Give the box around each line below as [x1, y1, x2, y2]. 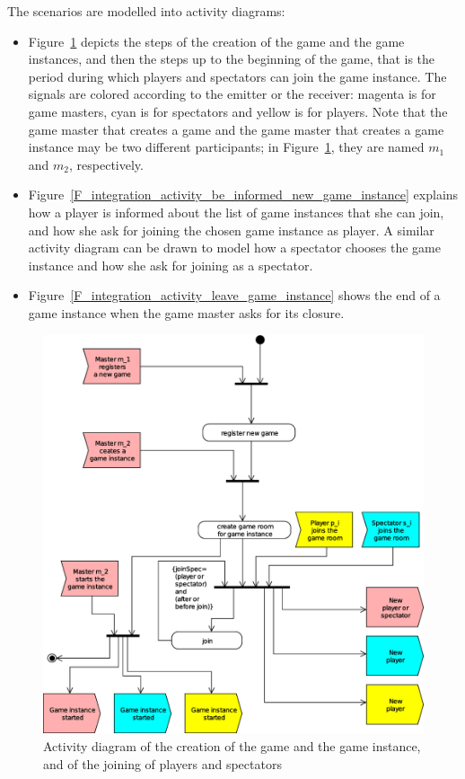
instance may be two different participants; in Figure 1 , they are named [28, 137, 425, 156]
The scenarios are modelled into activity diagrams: [7, 2, 285, 20]
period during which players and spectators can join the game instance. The [28, 66, 447, 85]
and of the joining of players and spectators [43, 754, 282, 773]
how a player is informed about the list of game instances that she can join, [28, 202, 444, 221]
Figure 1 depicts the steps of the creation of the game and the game [28, 31, 405, 50]
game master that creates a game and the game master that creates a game [28, 120, 444, 138]
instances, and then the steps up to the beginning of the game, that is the [28, 49, 435, 68]
